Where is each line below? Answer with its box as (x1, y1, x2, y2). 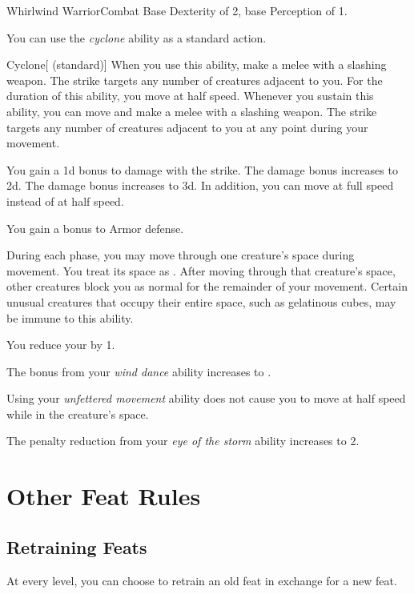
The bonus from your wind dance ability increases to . (6, 363, 271, 379)
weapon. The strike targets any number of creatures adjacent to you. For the (6, 71, 383, 88)
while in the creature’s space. (6, 405, 149, 422)
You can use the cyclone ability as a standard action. (6, 29, 267, 46)
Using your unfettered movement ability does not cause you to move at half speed (6, 390, 406, 407)
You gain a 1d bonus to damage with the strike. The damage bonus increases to (6, 161, 398, 178)
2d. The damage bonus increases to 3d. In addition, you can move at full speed (6, 177, 394, 194)
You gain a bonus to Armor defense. (6, 219, 184, 236)
